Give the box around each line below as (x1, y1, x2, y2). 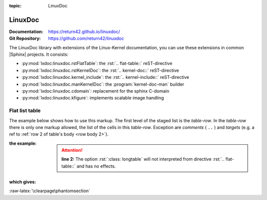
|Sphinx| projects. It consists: (9, 52, 69, 58)
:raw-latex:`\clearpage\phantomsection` (9, 188, 90, 194)
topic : (9, 3, 22, 8)
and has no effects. (77, 163, 116, 169)
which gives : (9, 179, 37, 185)
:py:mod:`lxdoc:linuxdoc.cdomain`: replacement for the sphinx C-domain (21, 88, 170, 94)
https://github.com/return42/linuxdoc (48, 35, 125, 41)
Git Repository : (9, 35, 41, 41)
